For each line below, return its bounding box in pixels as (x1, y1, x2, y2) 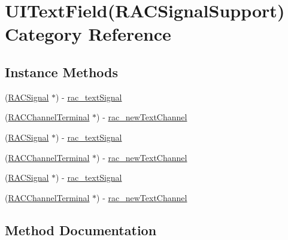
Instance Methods (5, 62, 118, 81)
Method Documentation (5, 220, 157, 239)
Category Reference (5, 22, 171, 46)
